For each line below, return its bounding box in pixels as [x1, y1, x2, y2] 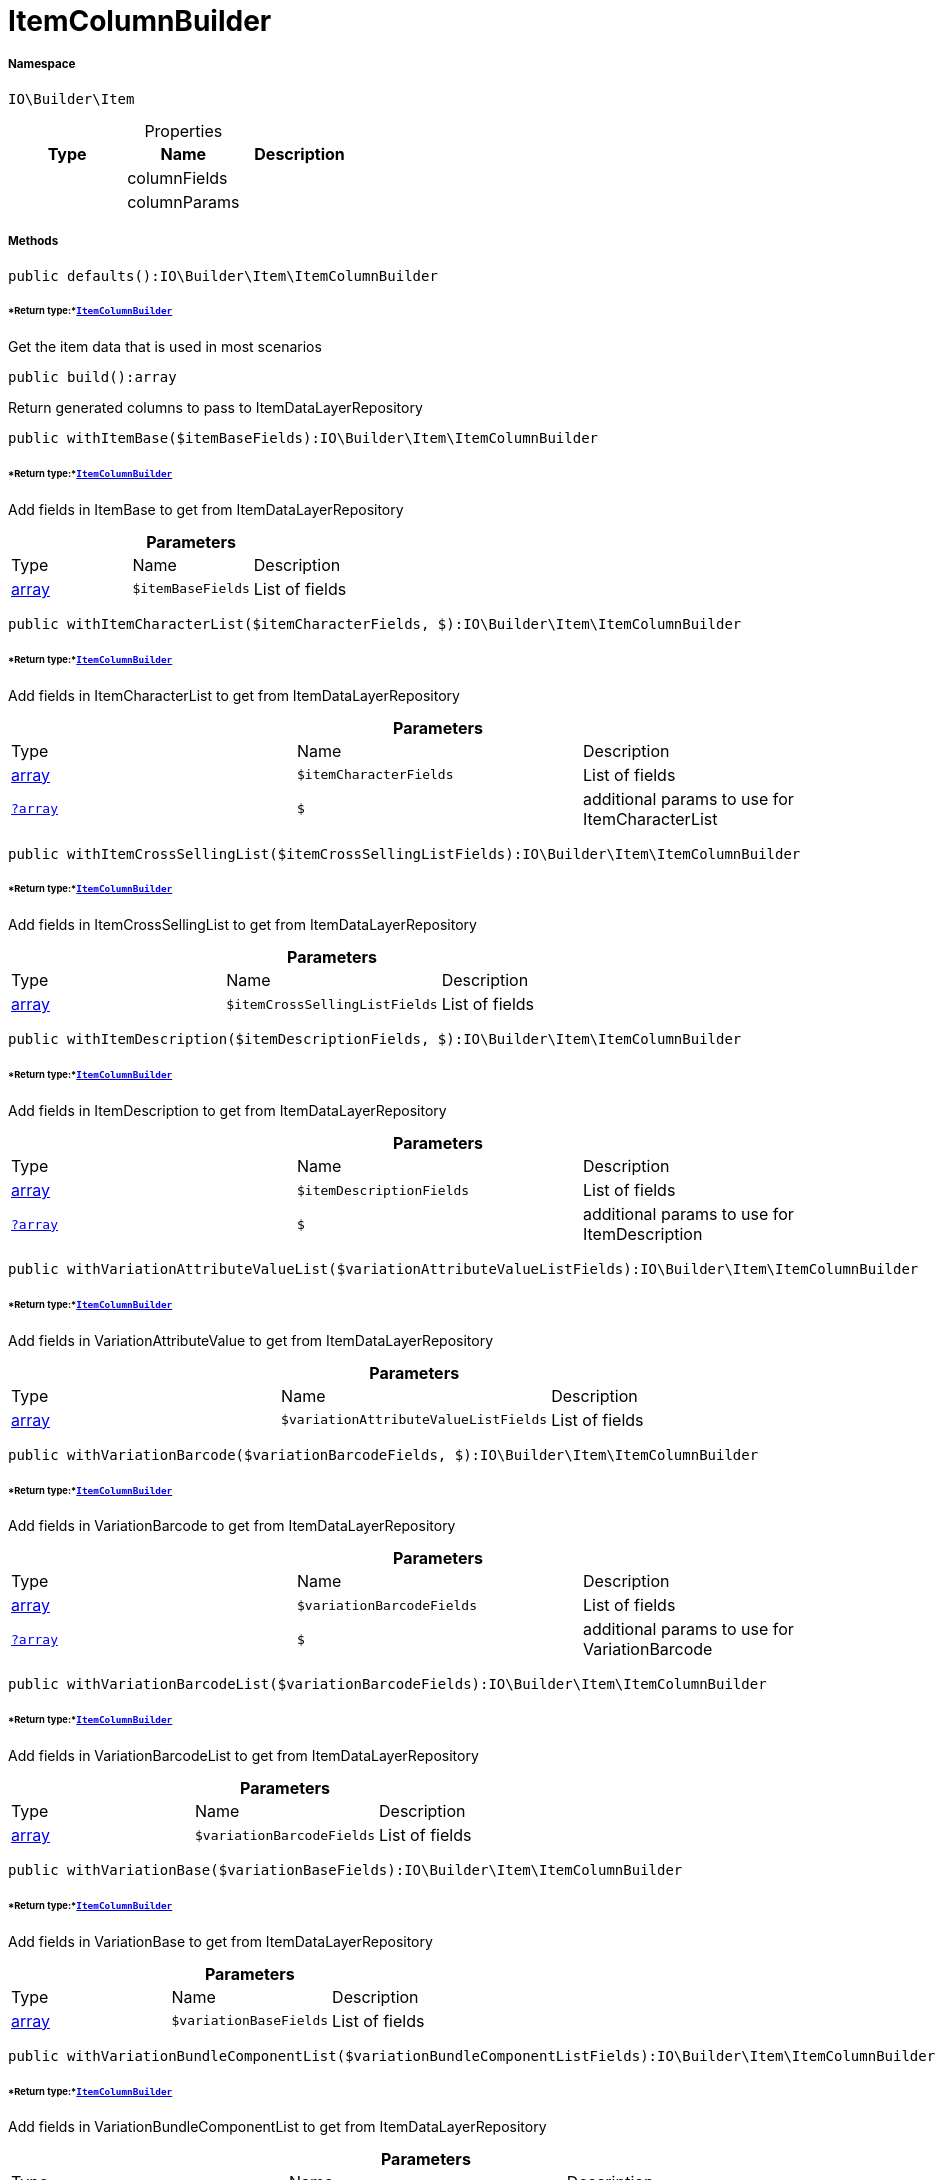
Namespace [8, 57, 76, 72]
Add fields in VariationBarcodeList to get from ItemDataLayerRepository [8, 1747, 479, 1765]
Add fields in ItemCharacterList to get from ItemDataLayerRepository [8, 686, 460, 704]
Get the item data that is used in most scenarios [8, 338, 322, 356]
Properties [144, 120, 223, 141]
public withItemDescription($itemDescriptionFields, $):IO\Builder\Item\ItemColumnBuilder [8, 1031, 742, 1048]
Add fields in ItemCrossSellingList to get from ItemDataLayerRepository [8, 916, 477, 934]
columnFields [127, 167, 228, 188]
